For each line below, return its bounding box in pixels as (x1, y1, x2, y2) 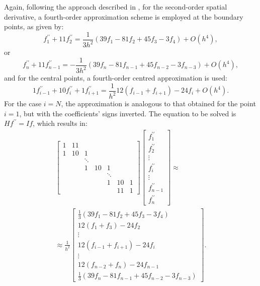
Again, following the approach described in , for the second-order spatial (4, 2, 227, 12)
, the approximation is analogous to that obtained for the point (61, 98, 256, 109)
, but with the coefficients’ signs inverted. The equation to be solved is (19, 108, 236, 118)
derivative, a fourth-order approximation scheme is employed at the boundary (4, 11, 243, 22)
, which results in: (33, 118, 88, 128)
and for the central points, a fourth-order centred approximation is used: (4, 73, 227, 83)
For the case (4, 98, 42, 109)
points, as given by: (4, 21, 64, 32)
